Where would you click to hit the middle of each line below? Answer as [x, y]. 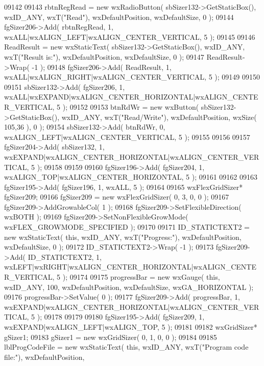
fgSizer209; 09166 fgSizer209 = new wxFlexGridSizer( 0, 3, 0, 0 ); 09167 [117, 197]
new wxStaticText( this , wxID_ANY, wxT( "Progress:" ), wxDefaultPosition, [123, 237]
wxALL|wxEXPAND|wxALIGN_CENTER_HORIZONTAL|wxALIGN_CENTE [131, 97]
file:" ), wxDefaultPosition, [44, 357]
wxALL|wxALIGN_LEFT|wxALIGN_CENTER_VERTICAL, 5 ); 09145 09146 [130, 36]
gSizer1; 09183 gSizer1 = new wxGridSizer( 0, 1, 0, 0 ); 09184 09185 [111, 337]
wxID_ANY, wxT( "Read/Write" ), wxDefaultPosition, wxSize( [159, 117]
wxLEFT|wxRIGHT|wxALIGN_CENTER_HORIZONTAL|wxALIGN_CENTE [130, 267]
